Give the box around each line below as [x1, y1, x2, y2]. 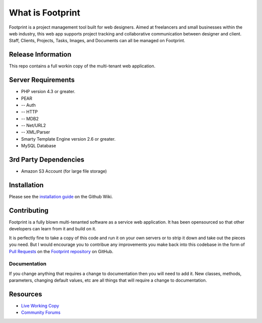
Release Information [9, 50, 72, 59]
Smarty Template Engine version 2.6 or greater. [21, 136, 116, 142]
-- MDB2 [21, 115, 39, 121]
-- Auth [21, 102, 36, 108]
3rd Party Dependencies [9, 156, 84, 164]
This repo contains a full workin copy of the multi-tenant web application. [9, 63, 156, 69]
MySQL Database [21, 143, 56, 149]
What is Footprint [9, 7, 81, 18]
